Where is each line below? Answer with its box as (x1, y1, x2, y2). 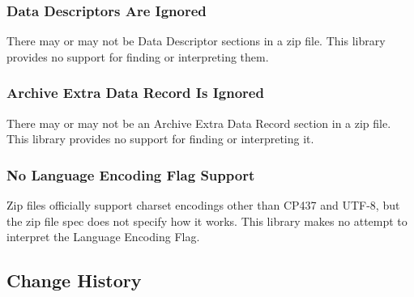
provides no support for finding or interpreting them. (6, 48, 269, 65)
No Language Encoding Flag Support (6, 164, 255, 185)
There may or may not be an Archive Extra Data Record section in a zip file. (6, 114, 391, 131)
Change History (6, 268, 142, 293)
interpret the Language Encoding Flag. (6, 228, 200, 245)
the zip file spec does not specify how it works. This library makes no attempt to (6, 212, 408, 229)
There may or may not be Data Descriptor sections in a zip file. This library (6, 32, 386, 49)
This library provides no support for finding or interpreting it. (6, 130, 314, 147)
